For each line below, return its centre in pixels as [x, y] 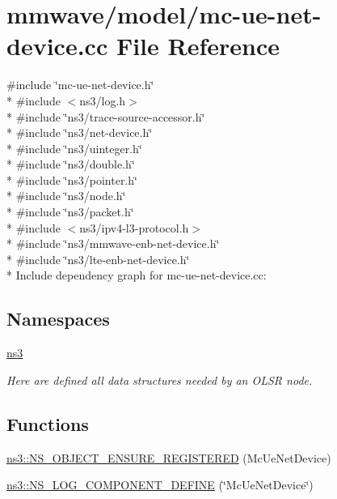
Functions [48, 423]
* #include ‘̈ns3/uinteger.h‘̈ [74, 148]
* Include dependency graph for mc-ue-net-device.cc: [137, 275]
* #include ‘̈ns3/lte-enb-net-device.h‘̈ [98, 259]
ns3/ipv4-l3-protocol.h [134, 227]
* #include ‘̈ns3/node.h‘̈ [66, 196]
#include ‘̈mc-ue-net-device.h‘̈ [80, 85]
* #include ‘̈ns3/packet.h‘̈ [70, 212]
